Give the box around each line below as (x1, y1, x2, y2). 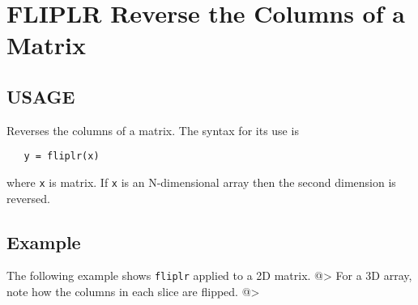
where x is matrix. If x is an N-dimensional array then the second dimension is (6, 174, 396, 191)
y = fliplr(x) (23, 150, 100, 163)
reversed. (6, 189, 50, 206)
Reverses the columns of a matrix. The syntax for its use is (6, 121, 299, 138)
